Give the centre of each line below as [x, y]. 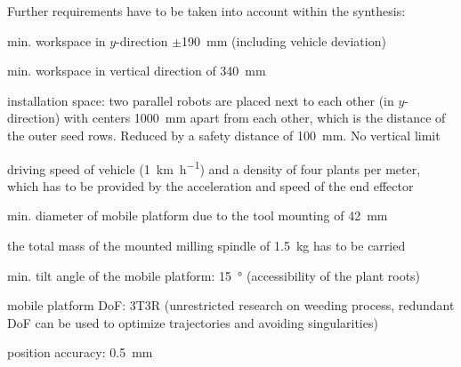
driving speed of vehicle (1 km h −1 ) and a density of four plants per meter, [214, 167]
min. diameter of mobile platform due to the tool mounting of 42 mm [198, 215]
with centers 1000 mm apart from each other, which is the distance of [255, 118]
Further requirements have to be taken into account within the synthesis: [206, 11]
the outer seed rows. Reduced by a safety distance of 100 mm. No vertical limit [224, 135]
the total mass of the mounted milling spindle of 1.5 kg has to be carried [206, 245]
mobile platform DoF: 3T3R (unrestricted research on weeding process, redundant [231, 305]
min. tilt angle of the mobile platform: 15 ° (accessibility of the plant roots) [214, 275]
